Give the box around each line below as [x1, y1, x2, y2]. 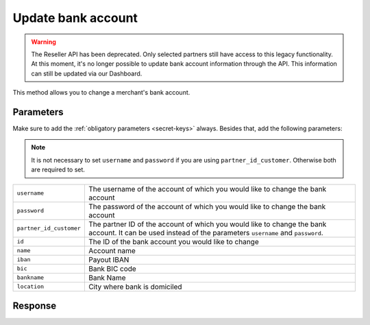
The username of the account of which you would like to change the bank [88, 184, 327, 193]
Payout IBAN [88, 254, 129, 264]
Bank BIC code [88, 264, 136, 274]
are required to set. [31, 165, 86, 174]
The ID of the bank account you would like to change [88, 237, 260, 246]
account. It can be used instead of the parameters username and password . [88, 228, 323, 237]
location [16, 283, 45, 291]
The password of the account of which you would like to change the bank [88, 202, 326, 211]
